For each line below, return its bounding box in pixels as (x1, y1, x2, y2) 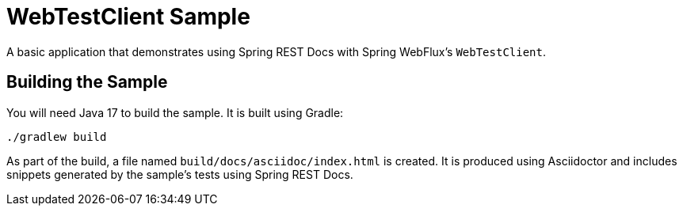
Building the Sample (6, 72, 168, 93)
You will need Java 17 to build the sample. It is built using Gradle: (6, 105, 344, 119)
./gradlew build (6, 130, 107, 143)
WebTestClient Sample (6, 3, 250, 30)
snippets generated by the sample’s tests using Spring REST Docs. (6, 167, 353, 181)
